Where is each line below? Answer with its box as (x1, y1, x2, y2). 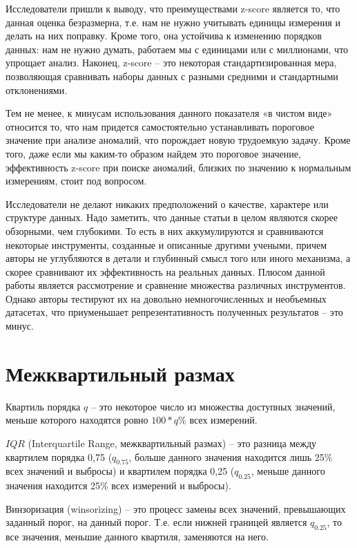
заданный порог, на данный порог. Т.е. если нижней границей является (6, 515, 307, 529)
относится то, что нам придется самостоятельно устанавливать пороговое (6, 119, 314, 133)
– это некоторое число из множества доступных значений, (90, 399, 336, 413)
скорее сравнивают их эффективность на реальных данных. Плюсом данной (6, 264, 325, 278)
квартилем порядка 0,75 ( (6, 449, 113, 464)
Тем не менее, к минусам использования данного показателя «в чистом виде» (6, 106, 333, 120)
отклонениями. (6, 82, 68, 97)
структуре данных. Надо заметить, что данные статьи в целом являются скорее (6, 210, 338, 225)
